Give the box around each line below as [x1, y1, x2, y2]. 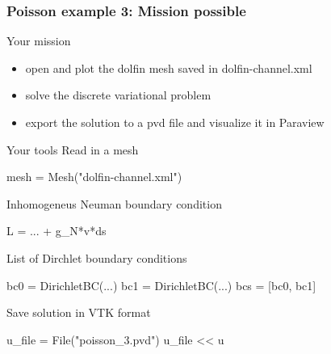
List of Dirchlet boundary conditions [6, 249, 187, 266]
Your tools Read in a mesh [6, 141, 139, 158]
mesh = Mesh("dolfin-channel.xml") [6, 168, 182, 185]
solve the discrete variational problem [25, 86, 212, 103]
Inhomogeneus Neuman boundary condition [6, 195, 222, 212]
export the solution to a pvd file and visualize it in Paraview [25, 114, 325, 130]
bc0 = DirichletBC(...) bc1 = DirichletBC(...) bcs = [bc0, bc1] [6, 276, 316, 293]
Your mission [6, 32, 71, 49]
